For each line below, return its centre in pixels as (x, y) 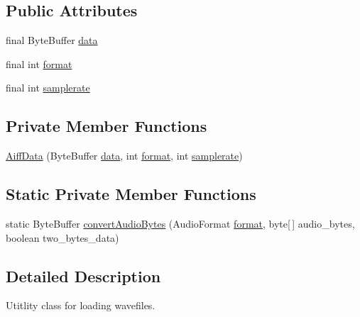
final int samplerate (48, 88)
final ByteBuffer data (52, 40)
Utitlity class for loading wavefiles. (81, 305)
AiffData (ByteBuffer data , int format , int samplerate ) (124, 156)
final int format (39, 63)
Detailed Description (83, 276)
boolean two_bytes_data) (62, 237)
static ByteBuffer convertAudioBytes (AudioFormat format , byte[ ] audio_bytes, (180, 223)
